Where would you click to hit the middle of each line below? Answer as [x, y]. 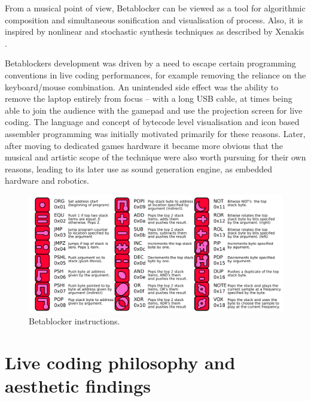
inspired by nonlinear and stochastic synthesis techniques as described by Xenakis [155, 31]
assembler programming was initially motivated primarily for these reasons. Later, [155, 133]
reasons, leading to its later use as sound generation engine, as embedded [139, 168]
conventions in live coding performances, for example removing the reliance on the [155, 75]
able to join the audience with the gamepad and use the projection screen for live [154, 110]
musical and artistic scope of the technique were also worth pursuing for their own [155, 157]
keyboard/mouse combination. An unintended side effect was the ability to [142, 86]
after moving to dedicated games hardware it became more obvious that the [144, 145]
